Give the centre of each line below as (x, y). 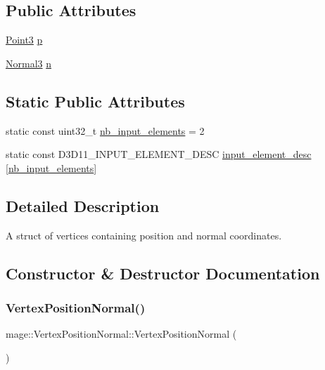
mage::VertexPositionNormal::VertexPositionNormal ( (121, 334)
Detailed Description (83, 205)
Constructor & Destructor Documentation (163, 273)
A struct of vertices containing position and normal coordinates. (144, 235)
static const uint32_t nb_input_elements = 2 (105, 130)
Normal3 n (29, 63)
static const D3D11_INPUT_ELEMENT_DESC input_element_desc (159, 154)
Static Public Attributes (95, 101)
